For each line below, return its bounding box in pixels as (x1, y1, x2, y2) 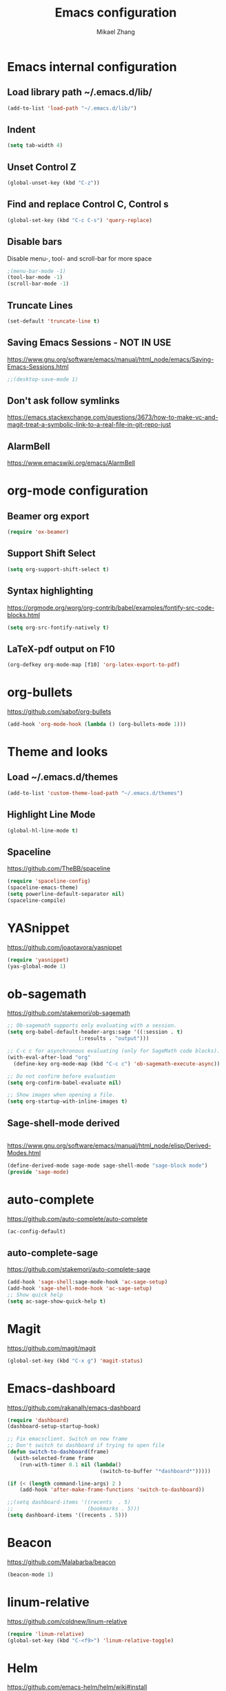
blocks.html (7, 610, 40, 619)
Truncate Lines (7, 299, 74, 311)
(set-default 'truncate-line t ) (7, 317, 100, 325)
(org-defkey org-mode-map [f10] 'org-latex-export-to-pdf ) (7, 661, 181, 668)
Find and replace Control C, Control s (7, 199, 169, 210)
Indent (7, 124, 36, 136)
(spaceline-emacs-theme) (7, 884, 79, 891)
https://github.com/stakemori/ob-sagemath (7, 1009, 131, 1017)
